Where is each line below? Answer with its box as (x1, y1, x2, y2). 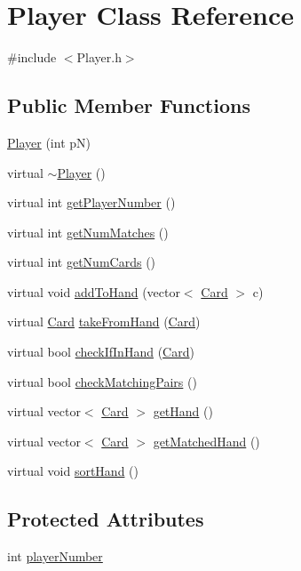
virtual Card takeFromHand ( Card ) (7, 312, 201, 331)
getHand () (153, 402, 213, 421)
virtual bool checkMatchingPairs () (7, 372, 197, 390)
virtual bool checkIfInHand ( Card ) (7, 342, 194, 361)
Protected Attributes (7, 505, 204, 533)
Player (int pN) (7, 133, 91, 151)
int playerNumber (7, 547, 103, 566)
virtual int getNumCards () (7, 253, 156, 271)
